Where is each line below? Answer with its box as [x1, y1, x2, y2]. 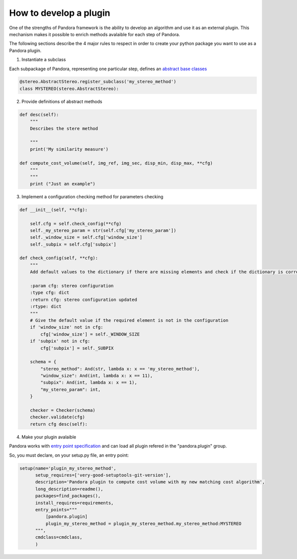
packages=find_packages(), [35, 493, 101, 499]
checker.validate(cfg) [30, 414, 85, 420]
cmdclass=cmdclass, [35, 534, 83, 540]
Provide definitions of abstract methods [21, 98, 102, 104]
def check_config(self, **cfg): [19, 255, 99, 261]
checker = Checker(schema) [30, 408, 96, 413]
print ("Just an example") [30, 181, 96, 186]
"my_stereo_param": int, [40, 387, 101, 392]
